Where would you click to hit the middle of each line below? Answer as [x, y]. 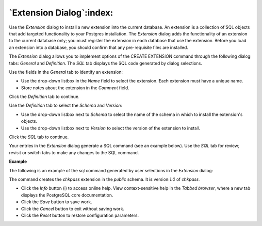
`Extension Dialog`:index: [61, 13]
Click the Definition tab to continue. [44, 97]
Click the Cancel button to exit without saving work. [73, 209]
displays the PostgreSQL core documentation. [67, 195]
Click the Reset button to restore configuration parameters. [80, 215]
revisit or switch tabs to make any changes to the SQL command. [74, 152]
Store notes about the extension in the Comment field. [75, 88]
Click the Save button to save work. [57, 202]
